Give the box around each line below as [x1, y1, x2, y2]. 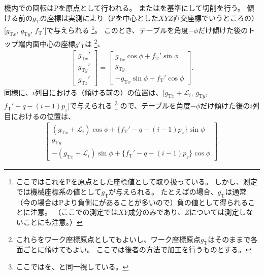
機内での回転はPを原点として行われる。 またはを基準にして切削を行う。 [4, 3, 245, 13]
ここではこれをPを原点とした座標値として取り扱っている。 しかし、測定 [16, 176, 257, 187]
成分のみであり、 [128, 207, 185, 217]
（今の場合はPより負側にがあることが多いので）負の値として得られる [16, 197, 248, 207]
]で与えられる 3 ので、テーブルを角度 [68, 99, 191, 111]
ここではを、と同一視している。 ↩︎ [16, 261, 129, 271]
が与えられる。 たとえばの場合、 [108, 186, 218, 197]
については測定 [189, 207, 239, 217]
